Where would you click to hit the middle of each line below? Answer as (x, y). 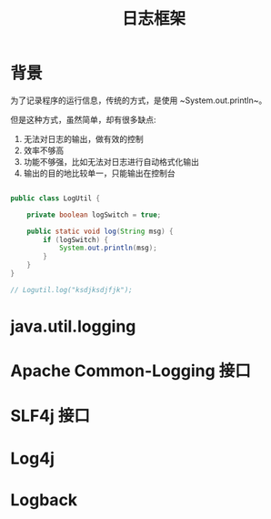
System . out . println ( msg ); (108, 248)
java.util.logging (73, 326)
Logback (44, 499)
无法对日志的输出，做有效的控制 (83, 138)
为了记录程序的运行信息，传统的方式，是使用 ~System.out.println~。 (139, 100)
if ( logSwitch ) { (75, 239)
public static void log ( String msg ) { (100, 231)
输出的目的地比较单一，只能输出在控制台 (99, 173)
